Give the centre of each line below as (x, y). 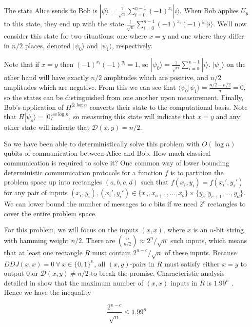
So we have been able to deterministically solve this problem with (102, 143)
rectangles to (226, 204)
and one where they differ (206, 35)
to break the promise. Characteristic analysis (158, 273)
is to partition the (197, 172)
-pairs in (142, 263)
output (14, 273)
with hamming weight (36, 240)
